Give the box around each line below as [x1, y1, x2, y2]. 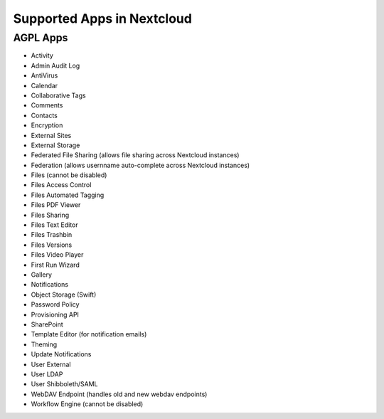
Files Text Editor [31, 221, 78, 229]
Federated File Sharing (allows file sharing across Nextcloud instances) [31, 151, 240, 159]
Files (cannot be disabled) [31, 171, 107, 179]
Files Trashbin [31, 230, 73, 239]
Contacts [31, 111, 58, 120]
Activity [31, 51, 53, 60]
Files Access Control [31, 181, 92, 189]
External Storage [31, 141, 80, 149]
